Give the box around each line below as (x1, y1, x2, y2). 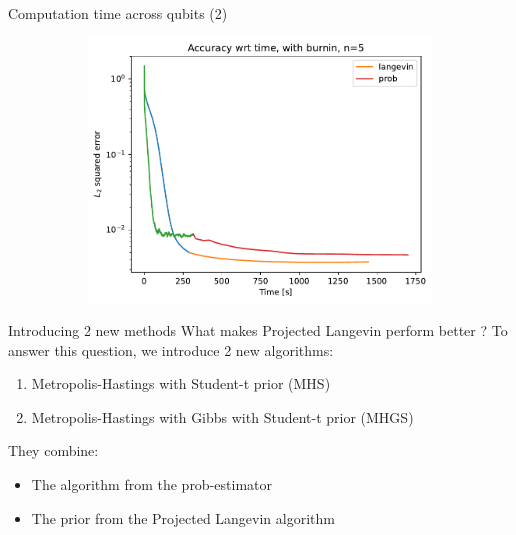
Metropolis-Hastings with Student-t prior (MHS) (31, 373, 331, 394)
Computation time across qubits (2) (8, 3, 228, 23)
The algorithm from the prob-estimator (31, 474, 272, 495)
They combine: (8, 440, 99, 461)
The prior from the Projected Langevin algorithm (31, 507, 335, 528)
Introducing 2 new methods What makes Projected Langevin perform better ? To (8, 320, 508, 341)
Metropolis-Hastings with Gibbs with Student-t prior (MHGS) (31, 406, 414, 427)
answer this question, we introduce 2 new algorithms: (8, 339, 334, 360)
